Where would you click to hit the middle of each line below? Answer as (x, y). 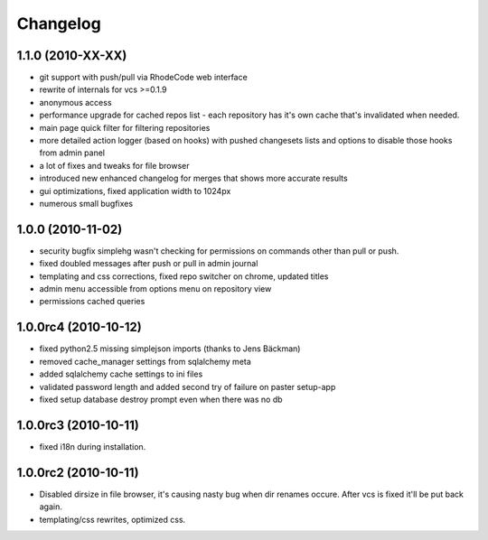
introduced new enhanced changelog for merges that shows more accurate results (193, 178)
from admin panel (72, 153)
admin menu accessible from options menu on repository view (155, 289)
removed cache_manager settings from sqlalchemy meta (145, 361)
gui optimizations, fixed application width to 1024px (135, 191)
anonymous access (75, 102)
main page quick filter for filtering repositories (125, 127)
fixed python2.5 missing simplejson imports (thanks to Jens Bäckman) (170, 349)
